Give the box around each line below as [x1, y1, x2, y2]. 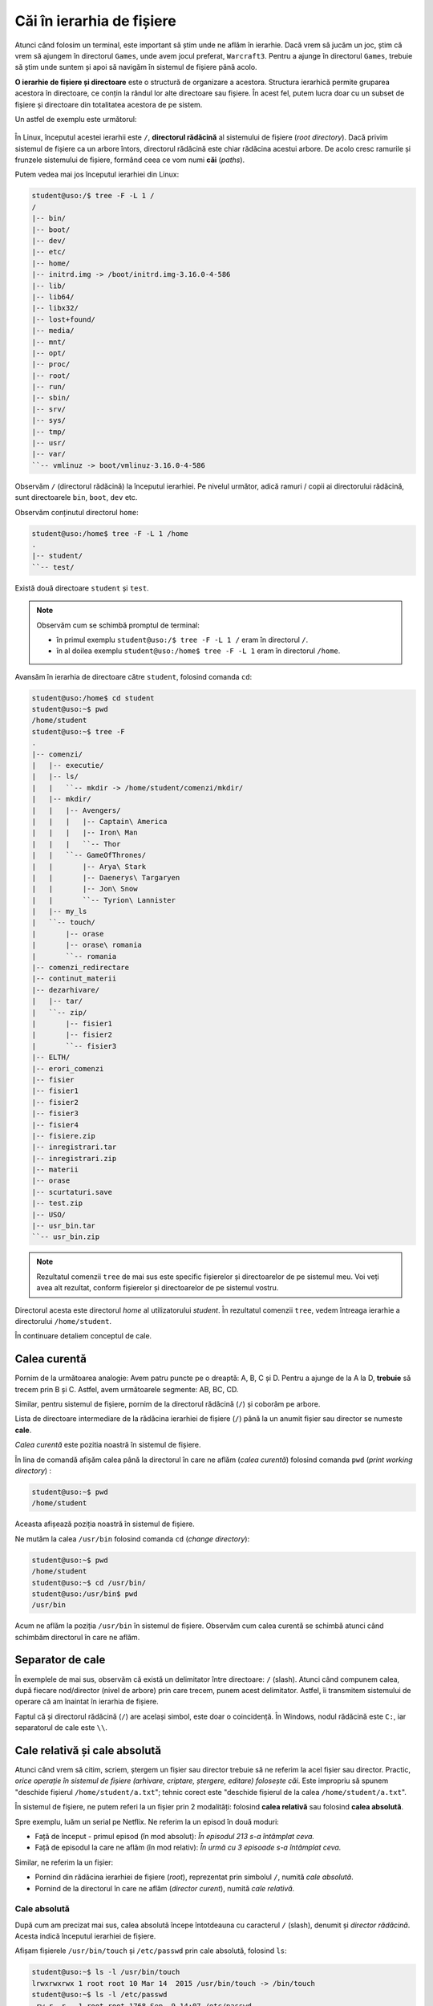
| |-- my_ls [31, 907, 87, 916]
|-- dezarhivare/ [31, 985, 100, 994]
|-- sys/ [31, 416, 67, 425]
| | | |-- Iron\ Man [31, 828, 138, 838]
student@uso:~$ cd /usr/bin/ [31, 1578, 147, 1587]
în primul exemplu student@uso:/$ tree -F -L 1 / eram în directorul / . [56, 635, 309, 644]
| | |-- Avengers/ [31, 806, 121, 814]
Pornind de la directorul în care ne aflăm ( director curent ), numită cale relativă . [34, 1883, 295, 1893]
